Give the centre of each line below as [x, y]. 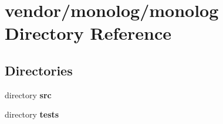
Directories [39, 70]
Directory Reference [88, 33]
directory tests [32, 114]
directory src [28, 94]
